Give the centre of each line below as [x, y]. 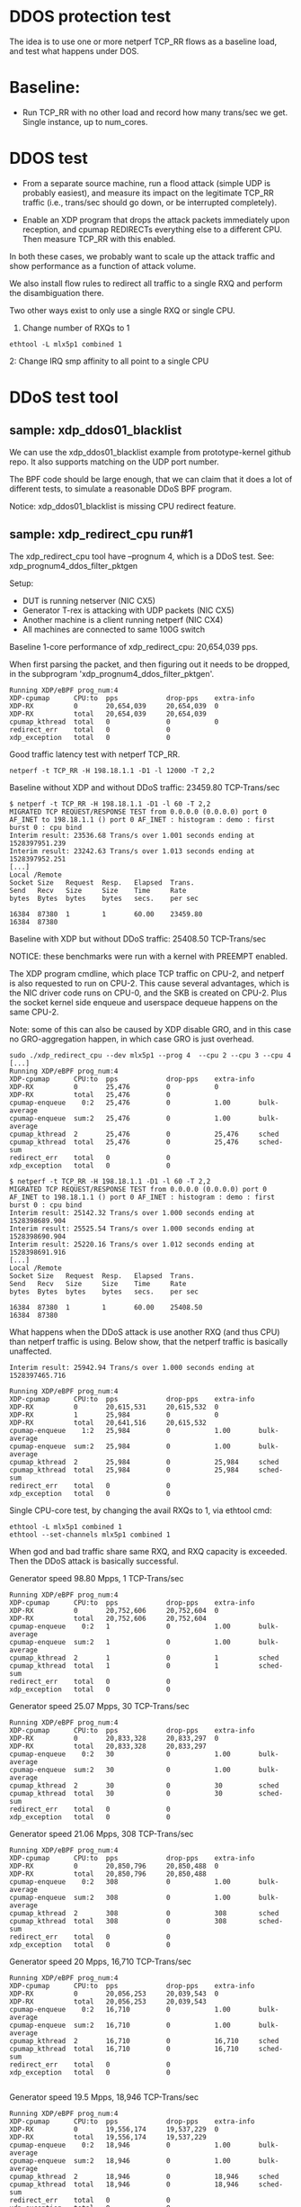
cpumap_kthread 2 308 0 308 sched [144, 1913]
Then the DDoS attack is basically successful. [94, 1561]
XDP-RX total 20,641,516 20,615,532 [108, 1423]
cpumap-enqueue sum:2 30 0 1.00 [120, 1770]
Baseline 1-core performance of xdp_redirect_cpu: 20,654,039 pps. [134, 646]
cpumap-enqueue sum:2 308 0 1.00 [120, 1897]
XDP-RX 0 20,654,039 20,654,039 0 [114, 706]
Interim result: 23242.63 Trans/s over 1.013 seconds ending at [132, 851]
